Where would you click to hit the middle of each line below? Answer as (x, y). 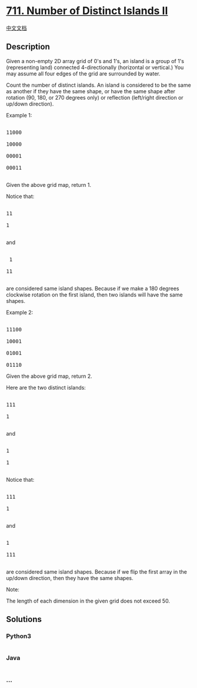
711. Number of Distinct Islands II (87, 11)
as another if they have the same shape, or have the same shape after (91, 91)
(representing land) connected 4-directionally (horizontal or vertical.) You (95, 67)
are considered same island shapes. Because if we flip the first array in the (96, 572)
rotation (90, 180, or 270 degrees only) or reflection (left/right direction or (95, 97)
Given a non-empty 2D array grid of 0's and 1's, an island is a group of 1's (95, 61)
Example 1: (19, 115)
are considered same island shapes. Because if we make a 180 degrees (93, 288)
